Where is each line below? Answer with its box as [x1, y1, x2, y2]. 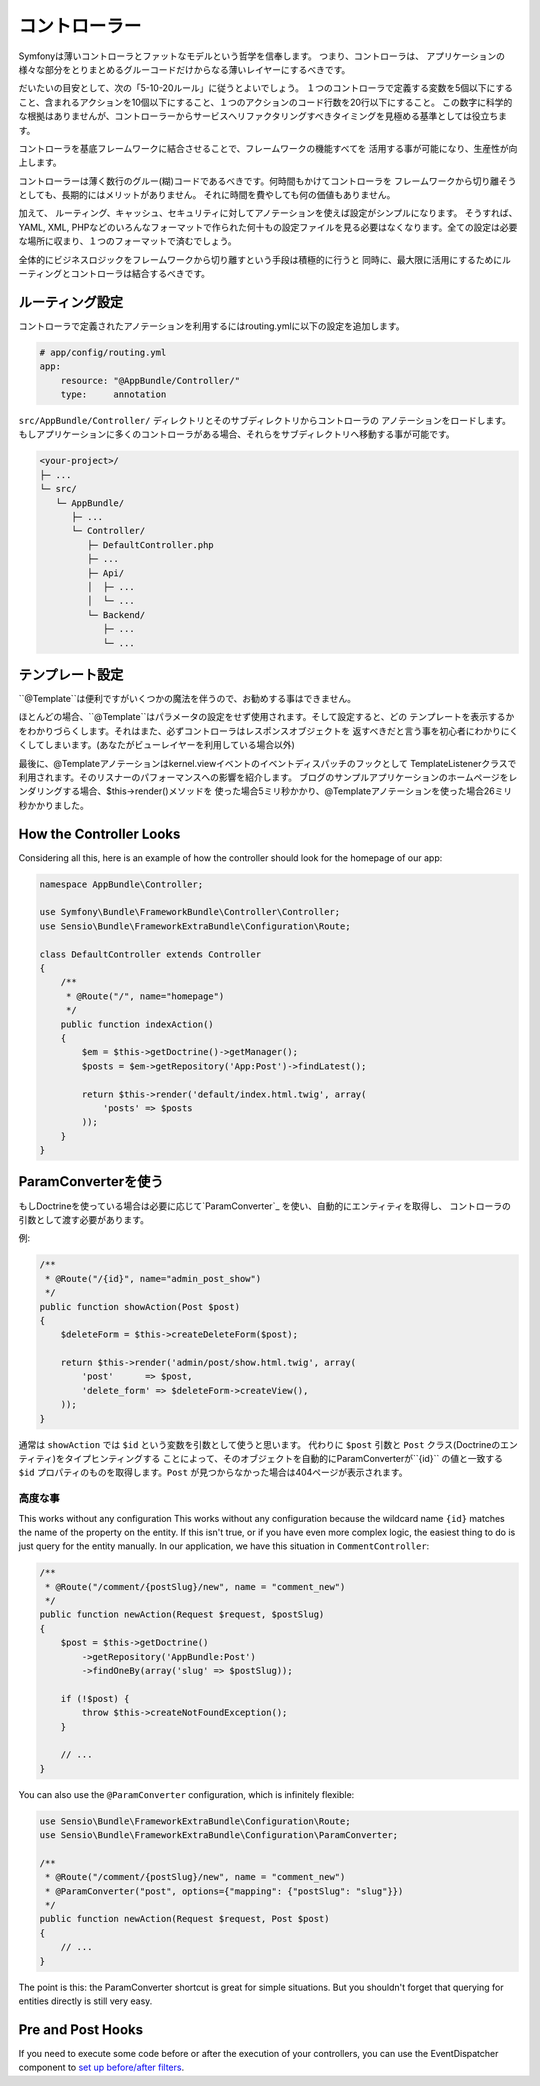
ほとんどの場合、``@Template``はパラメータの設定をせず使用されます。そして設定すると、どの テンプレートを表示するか [18, 711, 515, 723]
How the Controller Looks [18, 825, 181, 842]
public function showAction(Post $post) [39, 1301, 240, 1312]
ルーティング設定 [18, 293, 124, 310]
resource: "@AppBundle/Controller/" [60, 375, 240, 386]
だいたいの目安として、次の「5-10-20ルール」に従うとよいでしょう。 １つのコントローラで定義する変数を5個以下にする [18, 82, 514, 94]
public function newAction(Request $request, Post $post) [39, 1913, 330, 1925]
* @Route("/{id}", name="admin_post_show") [45, 1273, 262, 1284]
